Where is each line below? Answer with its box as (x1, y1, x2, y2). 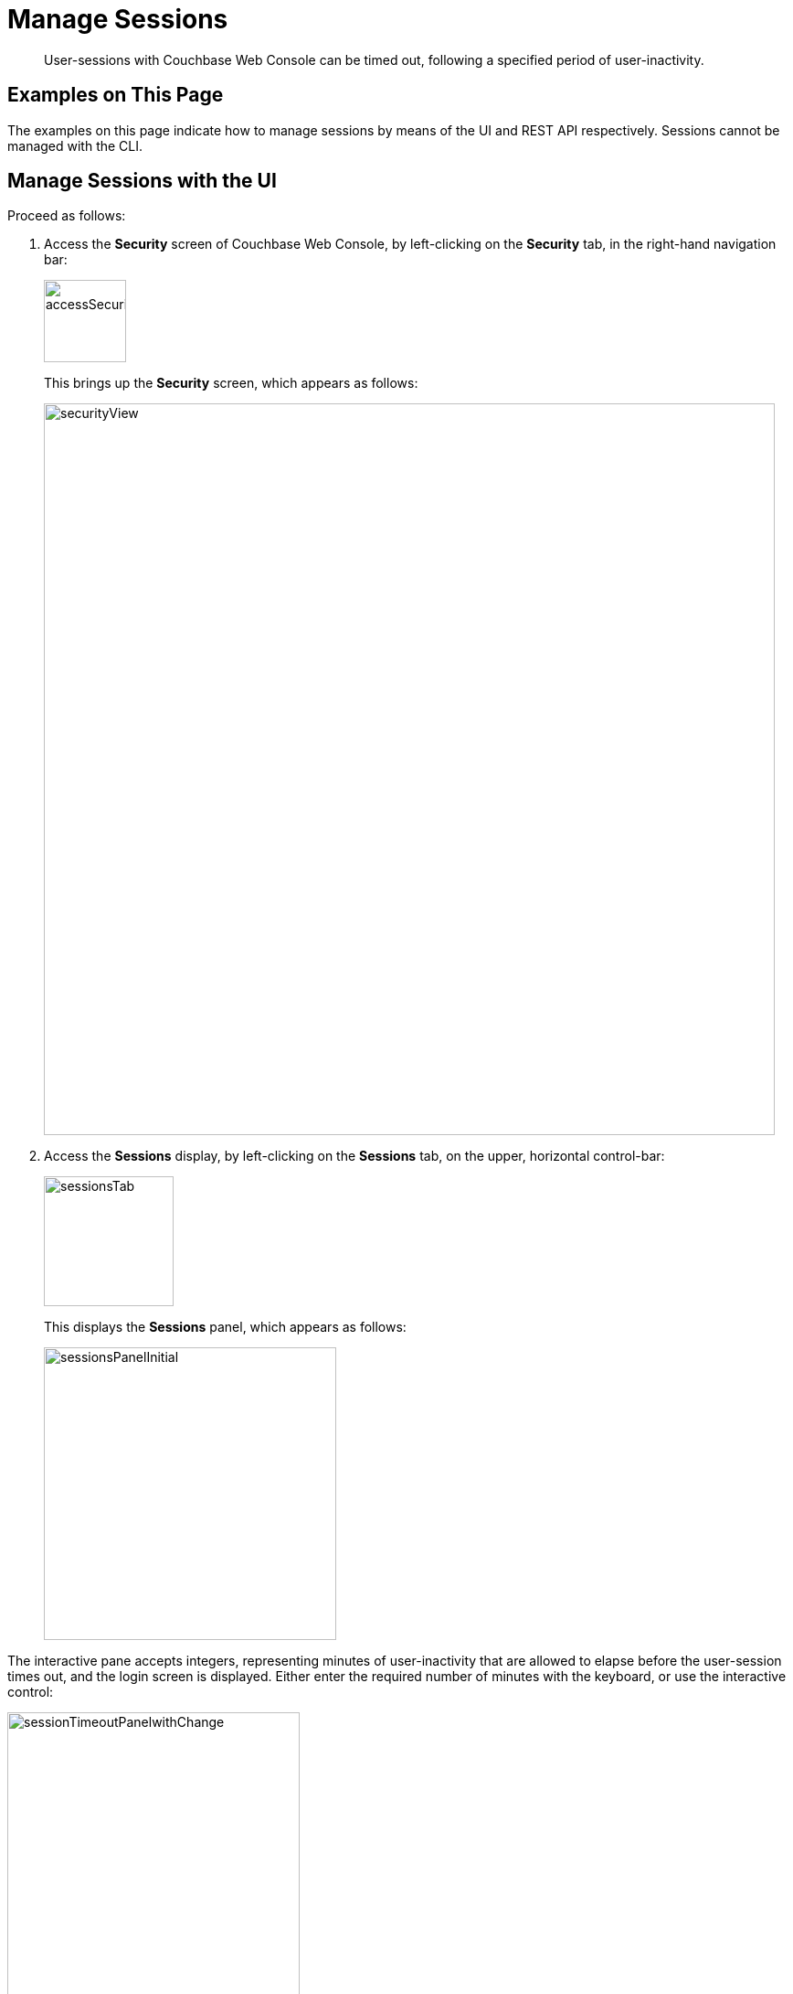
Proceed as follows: (7, 208, 126, 224)
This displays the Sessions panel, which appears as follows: (44, 1319, 407, 1335)
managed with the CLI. (7, 137, 143, 154)
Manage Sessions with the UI (7, 169, 277, 193)
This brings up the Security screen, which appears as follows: (44, 375, 418, 391)
